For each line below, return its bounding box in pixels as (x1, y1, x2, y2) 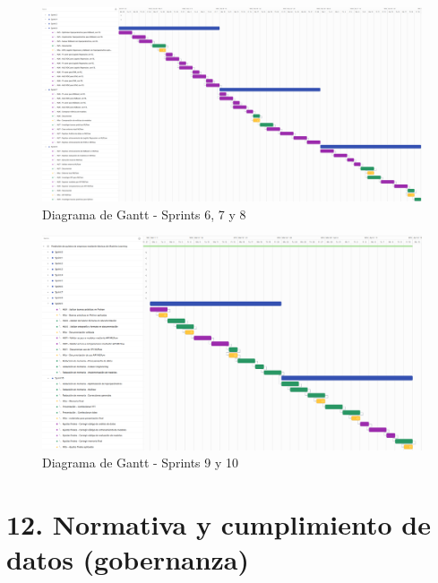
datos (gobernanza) (6, 541, 250, 578)
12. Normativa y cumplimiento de (6, 506, 431, 543)
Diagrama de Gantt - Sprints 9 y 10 (42, 453, 239, 472)
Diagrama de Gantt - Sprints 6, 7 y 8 (42, 204, 246, 223)
